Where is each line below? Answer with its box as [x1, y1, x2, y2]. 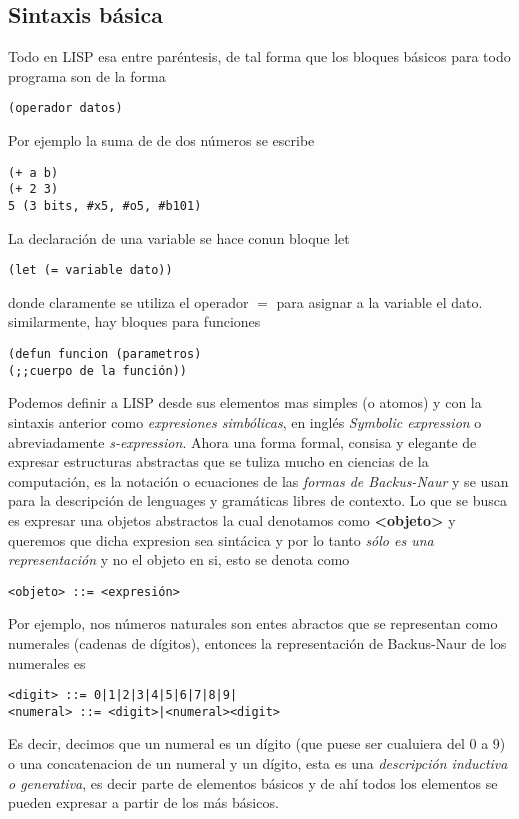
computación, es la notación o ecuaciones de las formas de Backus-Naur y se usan [8, 470, 509, 491]
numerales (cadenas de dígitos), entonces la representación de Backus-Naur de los [8, 632, 507, 653]
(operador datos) [8, 101, 123, 116]
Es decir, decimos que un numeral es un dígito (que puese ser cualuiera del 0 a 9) [8, 733, 506, 754]
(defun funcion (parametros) [8, 347, 202, 362]
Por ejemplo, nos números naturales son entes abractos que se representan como [8, 613, 498, 634]
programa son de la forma [8, 65, 166, 86]
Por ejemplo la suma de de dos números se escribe [8, 130, 315, 151]
